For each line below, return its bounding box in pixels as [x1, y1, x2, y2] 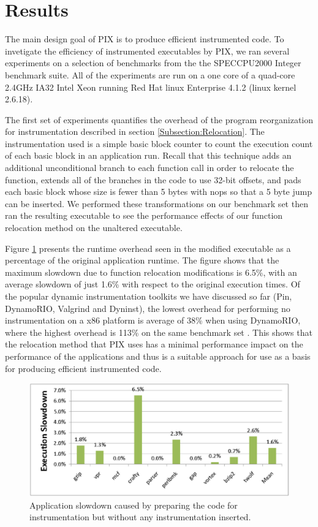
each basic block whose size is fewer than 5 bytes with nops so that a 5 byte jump [5, 185, 312, 198]
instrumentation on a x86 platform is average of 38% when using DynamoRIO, [5, 314, 301, 327]
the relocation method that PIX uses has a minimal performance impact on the [5, 338, 303, 351]
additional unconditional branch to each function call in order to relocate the [5, 161, 294, 174]
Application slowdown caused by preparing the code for [29, 498, 238, 511]
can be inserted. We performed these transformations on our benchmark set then [5, 197, 308, 210]
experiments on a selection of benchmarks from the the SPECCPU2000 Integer [5, 56, 301, 69]
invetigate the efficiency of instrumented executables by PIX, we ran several [5, 44, 290, 57]
